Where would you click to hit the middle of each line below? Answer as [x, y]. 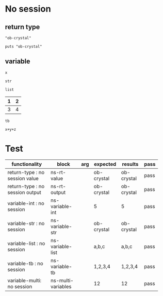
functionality [27, 164]
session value [23, 178]
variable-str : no [26, 223]
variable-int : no [26, 203]
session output [24, 192]
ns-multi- [62, 280]
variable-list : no [26, 243]
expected [105, 164]
